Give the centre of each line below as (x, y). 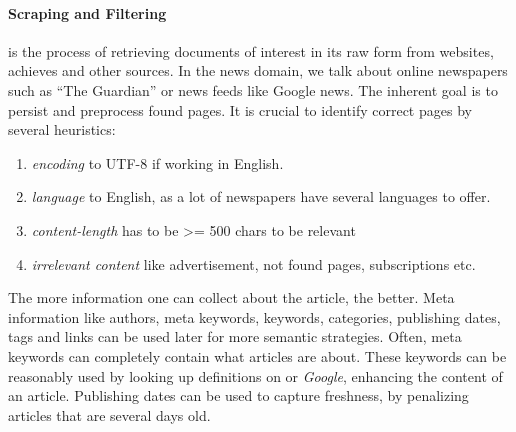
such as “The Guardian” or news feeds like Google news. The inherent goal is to (253, 89)
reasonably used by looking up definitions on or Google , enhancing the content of (255, 375)
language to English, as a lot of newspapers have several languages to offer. (261, 196)
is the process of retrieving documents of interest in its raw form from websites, (251, 50)
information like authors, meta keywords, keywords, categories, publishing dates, (254, 316)
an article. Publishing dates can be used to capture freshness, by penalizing (238, 395)
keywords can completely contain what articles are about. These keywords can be (257, 355)
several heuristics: (62, 129)
